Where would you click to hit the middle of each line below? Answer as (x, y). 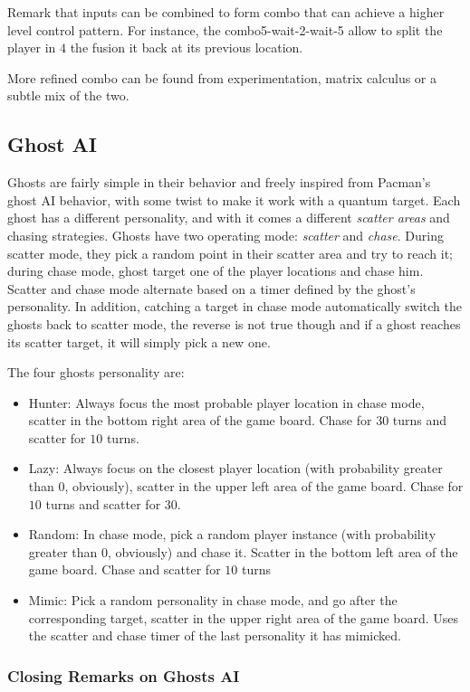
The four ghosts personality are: (96, 372)
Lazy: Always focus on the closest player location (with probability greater (235, 468)
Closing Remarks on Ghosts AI (124, 675)
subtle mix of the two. (68, 95)
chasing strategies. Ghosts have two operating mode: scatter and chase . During (225, 235)
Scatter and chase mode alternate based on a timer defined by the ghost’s (211, 288)
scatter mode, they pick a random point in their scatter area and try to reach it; (230, 253)
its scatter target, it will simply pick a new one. (139, 341)
